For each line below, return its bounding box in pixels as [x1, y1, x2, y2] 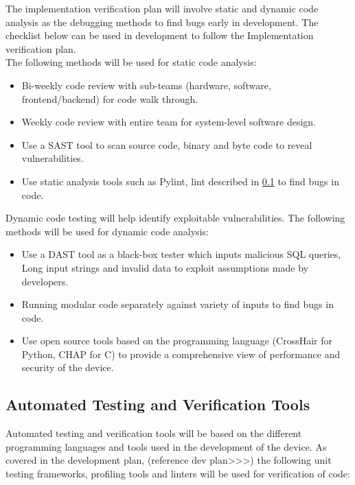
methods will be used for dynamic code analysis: [5, 224, 209, 238]
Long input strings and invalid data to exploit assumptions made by [21, 260, 308, 274]
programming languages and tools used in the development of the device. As [5, 439, 327, 453]
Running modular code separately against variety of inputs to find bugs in [21, 297, 334, 311]
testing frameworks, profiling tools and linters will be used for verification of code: [5, 466, 350, 481]
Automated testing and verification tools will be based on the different [5, 426, 302, 440]
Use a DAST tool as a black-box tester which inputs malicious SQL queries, [21, 247, 341, 261]
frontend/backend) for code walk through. [21, 91, 198, 106]
